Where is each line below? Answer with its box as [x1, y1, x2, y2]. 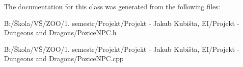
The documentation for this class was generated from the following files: [4, 1, 220, 11]
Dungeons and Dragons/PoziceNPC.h [4, 27, 117, 38]
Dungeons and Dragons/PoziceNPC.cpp [4, 53, 124, 64]
